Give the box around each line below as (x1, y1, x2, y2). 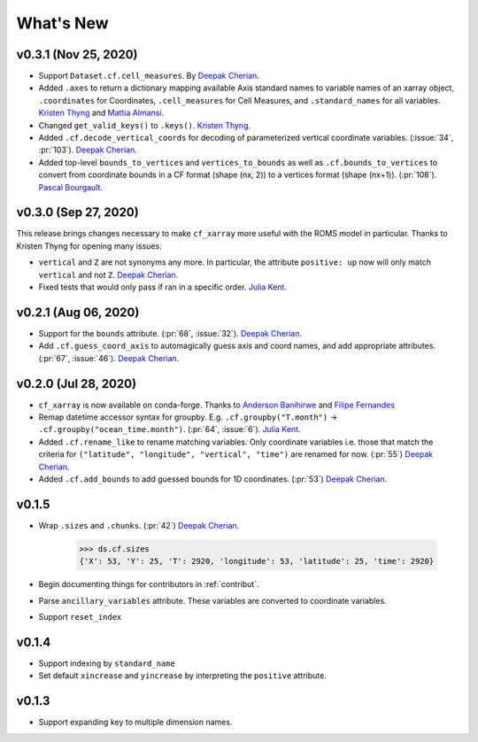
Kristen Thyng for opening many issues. (16, 240, 163, 251)
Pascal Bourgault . (38, 182, 104, 192)
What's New (16, 13, 110, 33)
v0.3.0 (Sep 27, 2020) (16, 205, 139, 220)
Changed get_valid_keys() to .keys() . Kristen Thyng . (38, 120, 251, 130)
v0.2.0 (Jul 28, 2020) (16, 376, 137, 391)
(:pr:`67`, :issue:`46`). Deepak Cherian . (38, 352, 180, 363)
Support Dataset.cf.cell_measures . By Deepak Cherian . (38, 71, 260, 81)
